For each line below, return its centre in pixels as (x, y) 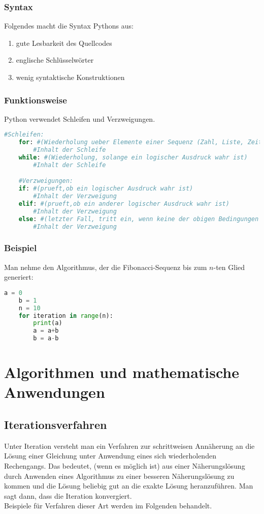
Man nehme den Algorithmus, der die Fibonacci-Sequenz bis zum (106, 267)
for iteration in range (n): (66, 316)
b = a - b (46, 339)
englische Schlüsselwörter (55, 60)
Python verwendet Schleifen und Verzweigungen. (80, 118)
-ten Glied (229, 267)
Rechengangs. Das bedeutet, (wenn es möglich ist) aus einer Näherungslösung (125, 466)
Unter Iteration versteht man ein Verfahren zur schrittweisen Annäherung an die (129, 445)
